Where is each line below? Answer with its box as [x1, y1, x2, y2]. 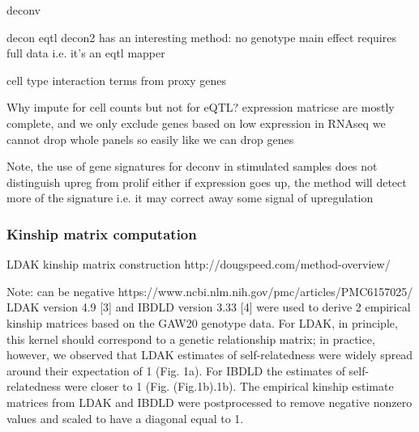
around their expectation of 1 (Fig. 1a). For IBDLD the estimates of [6, 362, 345, 379]
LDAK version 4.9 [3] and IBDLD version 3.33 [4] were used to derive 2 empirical [6, 299, 411, 316]
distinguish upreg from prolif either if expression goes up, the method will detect [6, 173, 407, 190]
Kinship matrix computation [6, 223, 197, 244]
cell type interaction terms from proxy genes [6, 71, 226, 88]
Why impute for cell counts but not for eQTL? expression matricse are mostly [6, 99, 395, 116]
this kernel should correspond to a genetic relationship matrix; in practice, [6, 330, 375, 347]
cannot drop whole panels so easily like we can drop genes [6, 130, 294, 147]
